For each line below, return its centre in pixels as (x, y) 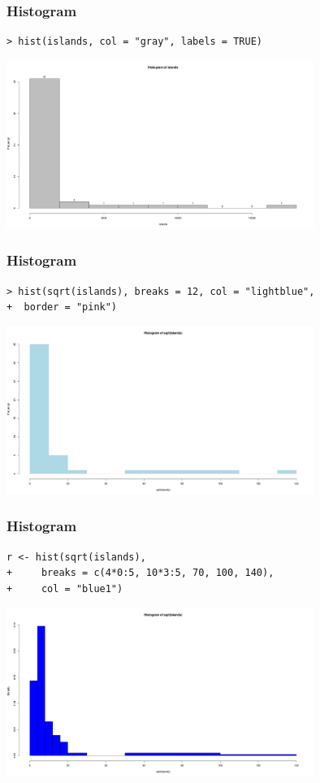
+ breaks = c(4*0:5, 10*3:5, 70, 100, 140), (141, 573)
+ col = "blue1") (65, 588)
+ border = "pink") (62, 307)
